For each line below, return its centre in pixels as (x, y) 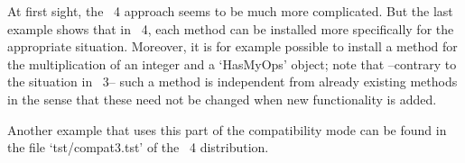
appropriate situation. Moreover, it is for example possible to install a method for (232, 46)
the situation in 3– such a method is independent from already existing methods (232, 81)
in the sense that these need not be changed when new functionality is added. (222, 99)
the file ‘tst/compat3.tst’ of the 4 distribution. (138, 147)
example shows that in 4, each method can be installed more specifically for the (231, 28)
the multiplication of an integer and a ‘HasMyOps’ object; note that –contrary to (232, 63)
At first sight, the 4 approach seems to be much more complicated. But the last (230, 11)
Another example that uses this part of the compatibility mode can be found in (227, 129)
